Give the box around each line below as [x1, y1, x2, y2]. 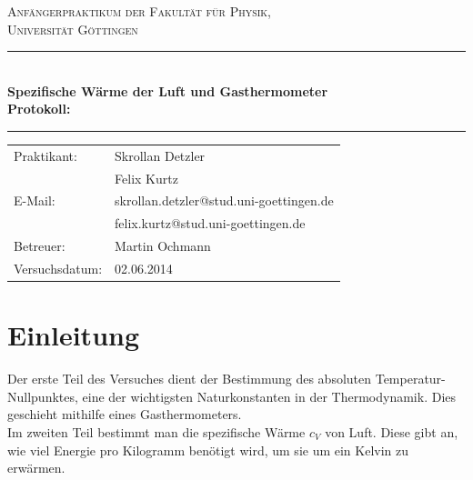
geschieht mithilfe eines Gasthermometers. [7, 405, 242, 424]
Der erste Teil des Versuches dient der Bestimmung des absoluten [7, 369, 372, 388]
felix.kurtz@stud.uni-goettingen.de [115, 214, 306, 233]
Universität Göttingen [7, 19, 138, 38]
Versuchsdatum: [14, 258, 103, 277]
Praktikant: [14, 145, 77, 165]
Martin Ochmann [115, 236, 211, 255]
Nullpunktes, [7, 386, 78, 405]
